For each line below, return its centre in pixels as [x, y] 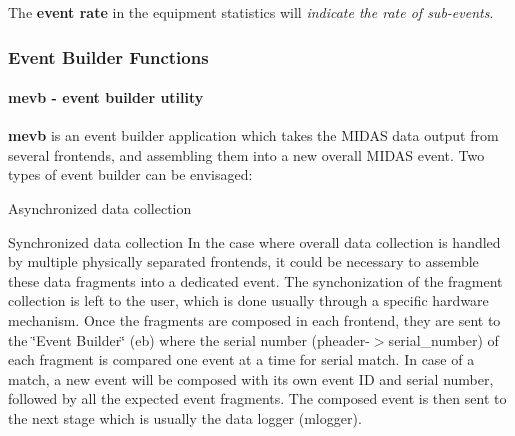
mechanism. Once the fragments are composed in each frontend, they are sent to [254, 319]
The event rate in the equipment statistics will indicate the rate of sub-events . [251, 12]
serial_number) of [443, 339]
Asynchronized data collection [100, 208]
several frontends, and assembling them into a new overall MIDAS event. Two [246, 154]
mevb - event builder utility [106, 97]
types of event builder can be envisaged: [130, 174]
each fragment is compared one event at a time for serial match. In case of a [241, 359]
